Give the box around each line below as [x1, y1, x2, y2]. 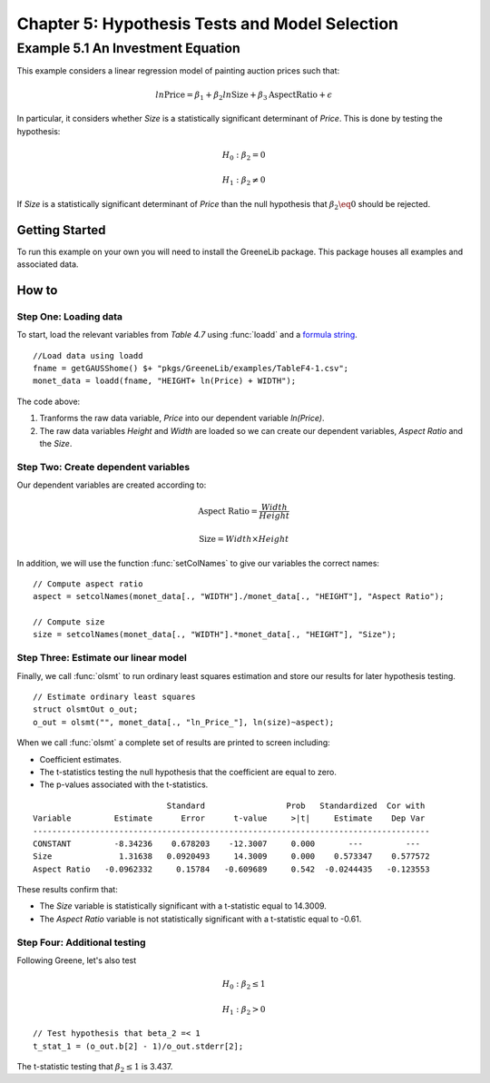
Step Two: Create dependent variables [16, 460, 191, 473]
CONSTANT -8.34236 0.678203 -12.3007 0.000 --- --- [33, 838, 421, 849]
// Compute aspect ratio [33, 578, 143, 589]
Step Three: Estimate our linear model [16, 652, 188, 665]
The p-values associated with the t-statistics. [39, 779, 209, 790]
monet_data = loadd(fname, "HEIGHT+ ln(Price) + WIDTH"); [33, 376, 297, 386]
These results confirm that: [16, 884, 118, 895]
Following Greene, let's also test [16, 954, 137, 966]
